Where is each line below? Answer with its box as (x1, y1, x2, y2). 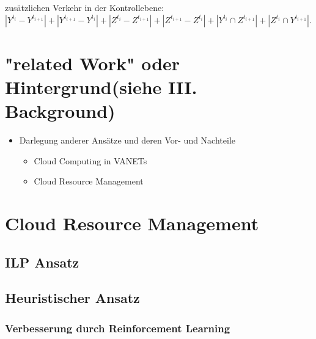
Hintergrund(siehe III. (5, 74, 197, 99)
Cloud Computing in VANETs (34, 154, 147, 167)
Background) (5, 98, 116, 123)
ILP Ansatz (5, 252, 79, 271)
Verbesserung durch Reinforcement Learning (5, 320, 230, 335)
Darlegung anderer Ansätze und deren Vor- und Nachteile (19, 134, 236, 147)
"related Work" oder (5, 50, 180, 75)
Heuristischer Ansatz (5, 288, 140, 307)
